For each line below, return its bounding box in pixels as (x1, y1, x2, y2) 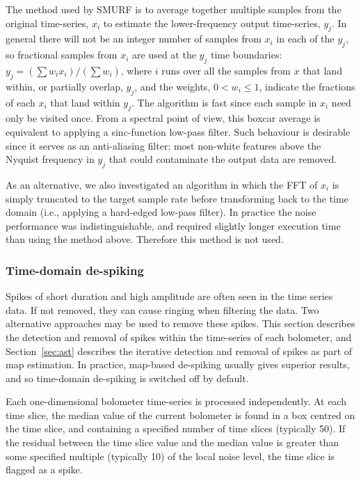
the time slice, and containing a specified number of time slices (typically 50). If (6, 421, 346, 436)
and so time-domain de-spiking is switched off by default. (6, 370, 249, 385)
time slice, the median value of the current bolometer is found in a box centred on (6, 407, 355, 422)
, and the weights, (134, 79, 211, 93)
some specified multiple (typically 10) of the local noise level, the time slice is (6, 448, 335, 463)
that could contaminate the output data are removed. (109, 152, 337, 166)
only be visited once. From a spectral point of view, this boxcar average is (6, 111, 321, 125)
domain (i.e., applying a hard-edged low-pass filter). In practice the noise (6, 205, 316, 219)
